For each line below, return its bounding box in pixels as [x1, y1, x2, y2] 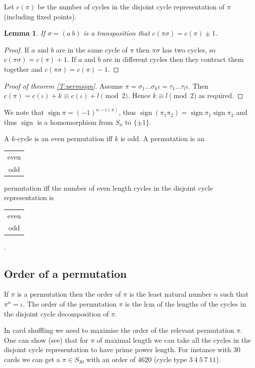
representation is [4, 192, 54, 203]
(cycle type [154, 354, 187, 364]
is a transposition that [84, 28, 150, 38]
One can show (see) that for [4, 334, 88, 345]
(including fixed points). [4, 11, 77, 21]
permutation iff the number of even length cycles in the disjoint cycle [4, 182, 213, 193]
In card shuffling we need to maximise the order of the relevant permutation [4, 325, 234, 335]
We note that [4, 107, 44, 117]
